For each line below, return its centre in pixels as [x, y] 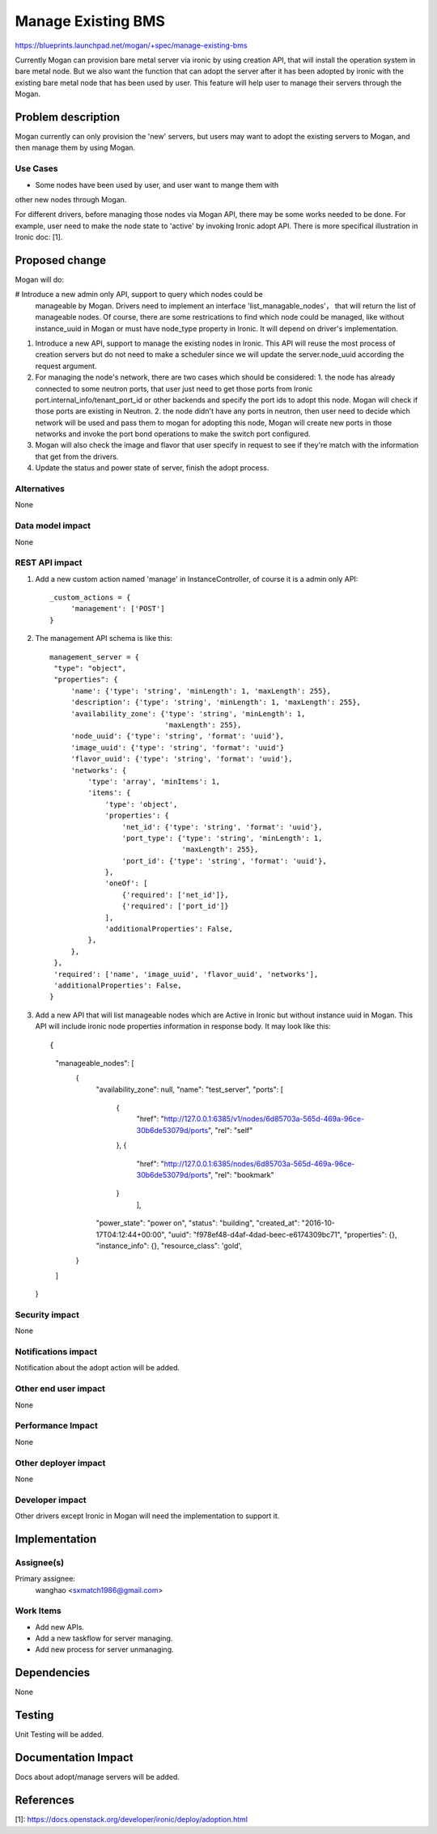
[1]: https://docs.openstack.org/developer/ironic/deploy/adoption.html [132, 1819]
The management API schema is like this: [104, 639]
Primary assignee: [45, 1579]
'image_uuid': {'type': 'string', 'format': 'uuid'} [178, 747]
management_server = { [95, 657]
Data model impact [53, 526]
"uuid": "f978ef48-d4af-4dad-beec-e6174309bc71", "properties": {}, [282, 1234]
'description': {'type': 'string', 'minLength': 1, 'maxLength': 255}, [216, 703]
